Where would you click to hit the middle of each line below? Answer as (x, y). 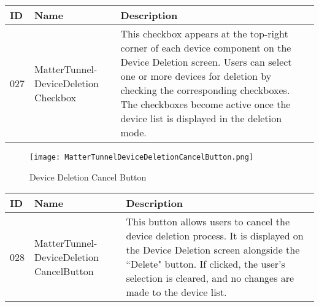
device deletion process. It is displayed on (215, 236)
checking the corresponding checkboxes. (205, 90)
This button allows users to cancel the (208, 222)
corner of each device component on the (206, 48)
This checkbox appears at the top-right (204, 33)
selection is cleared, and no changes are (210, 278)
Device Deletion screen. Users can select (206, 62)
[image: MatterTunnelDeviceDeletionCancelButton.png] (142, 157)
